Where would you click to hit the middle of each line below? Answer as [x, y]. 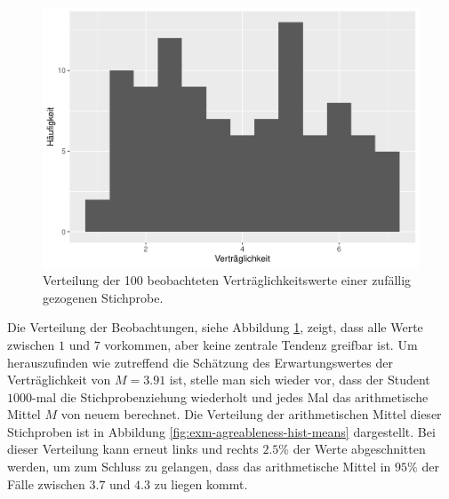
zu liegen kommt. [201, 483]
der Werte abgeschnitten [359, 449]
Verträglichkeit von [59, 380]
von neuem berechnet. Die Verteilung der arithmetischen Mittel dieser [251, 414]
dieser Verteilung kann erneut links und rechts [133, 449]
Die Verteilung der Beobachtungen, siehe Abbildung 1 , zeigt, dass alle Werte [215, 327]
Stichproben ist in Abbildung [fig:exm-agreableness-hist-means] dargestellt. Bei [221, 431]
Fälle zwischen [46, 483]
